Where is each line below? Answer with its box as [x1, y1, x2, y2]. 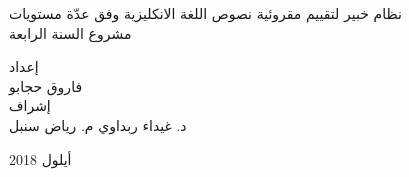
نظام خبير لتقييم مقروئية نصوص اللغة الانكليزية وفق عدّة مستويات [9, 3, 402, 23]
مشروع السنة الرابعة [9, 22, 132, 43]
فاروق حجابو [9, 75, 83, 96]
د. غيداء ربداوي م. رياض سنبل [9, 114, 187, 135]
